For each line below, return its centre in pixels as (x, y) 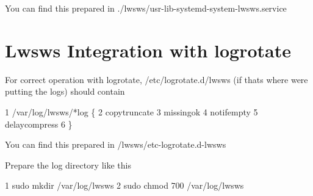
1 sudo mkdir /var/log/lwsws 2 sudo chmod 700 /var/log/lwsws (124, 185)
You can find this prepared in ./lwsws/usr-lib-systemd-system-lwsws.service (146, 8)
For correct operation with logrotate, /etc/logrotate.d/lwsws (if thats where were (156, 79)
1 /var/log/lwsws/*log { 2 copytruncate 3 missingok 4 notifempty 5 (131, 111)
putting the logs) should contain (65, 91)
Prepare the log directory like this (68, 165)
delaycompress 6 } (39, 124)
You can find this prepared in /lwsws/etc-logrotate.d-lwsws (116, 144)
